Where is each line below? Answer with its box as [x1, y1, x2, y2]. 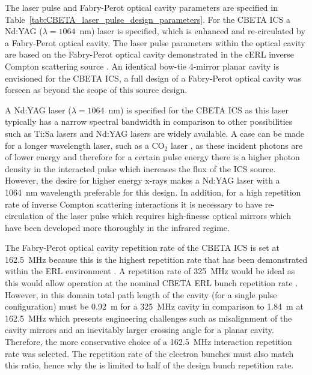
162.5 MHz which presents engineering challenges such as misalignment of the [5, 311, 292, 324]
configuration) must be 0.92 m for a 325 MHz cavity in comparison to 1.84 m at [5, 300, 304, 313]
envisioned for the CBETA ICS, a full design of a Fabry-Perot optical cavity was [5, 71, 301, 84]
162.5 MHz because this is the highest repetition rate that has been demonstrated [5, 253, 308, 265]
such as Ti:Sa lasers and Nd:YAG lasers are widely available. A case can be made [5, 127, 305, 139]
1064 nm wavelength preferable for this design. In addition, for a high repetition [5, 185, 301, 198]
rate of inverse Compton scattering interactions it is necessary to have [5, 197, 262, 210]
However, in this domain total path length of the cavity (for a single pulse [5, 288, 277, 301]
